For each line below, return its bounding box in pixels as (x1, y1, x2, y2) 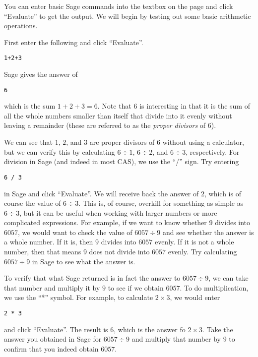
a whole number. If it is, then (4, 237, 93, 247)
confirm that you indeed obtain (4, 343, 99, 354)
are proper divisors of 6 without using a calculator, (89, 137, 244, 147)
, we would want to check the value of (18, 227, 132, 237)
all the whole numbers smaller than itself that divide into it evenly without (4, 110, 232, 120)
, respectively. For (186, 146, 240, 157)
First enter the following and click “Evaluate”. (4, 37, 143, 47)
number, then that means (4, 246, 81, 257)
